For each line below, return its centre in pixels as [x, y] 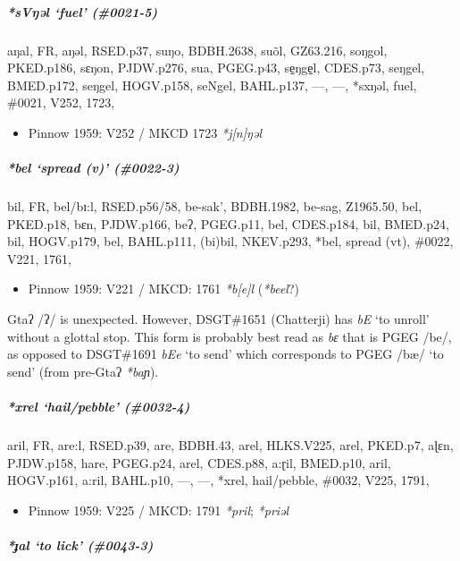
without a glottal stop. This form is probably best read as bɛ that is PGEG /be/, [230, 336]
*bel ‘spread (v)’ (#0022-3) [93, 168]
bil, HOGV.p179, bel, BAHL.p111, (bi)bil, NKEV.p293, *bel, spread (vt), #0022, [230, 241]
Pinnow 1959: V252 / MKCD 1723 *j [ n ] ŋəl [145, 132]
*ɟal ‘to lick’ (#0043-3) [80, 544]
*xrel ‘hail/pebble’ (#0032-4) [99, 407]
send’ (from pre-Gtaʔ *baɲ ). [83, 371]
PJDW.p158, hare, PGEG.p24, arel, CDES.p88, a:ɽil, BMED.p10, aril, [199, 462]
